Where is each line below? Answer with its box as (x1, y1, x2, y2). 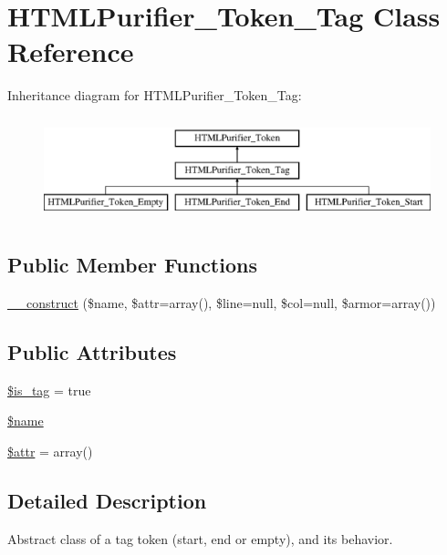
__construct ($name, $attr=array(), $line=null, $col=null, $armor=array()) (7, 293, 436, 313)
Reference (7, 33, 134, 70)
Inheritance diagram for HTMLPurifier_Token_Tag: (7, 86, 302, 105)
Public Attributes (7, 338, 177, 366)
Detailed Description (7, 487, 207, 515)
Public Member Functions (7, 251, 257, 279)
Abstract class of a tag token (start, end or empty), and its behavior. (7, 529, 393, 548)
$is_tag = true (7, 380, 91, 399)
